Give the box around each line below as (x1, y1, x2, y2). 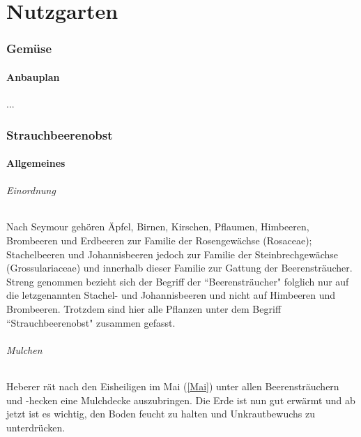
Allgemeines (6, 156, 66, 170)
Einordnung (6, 183, 56, 198)
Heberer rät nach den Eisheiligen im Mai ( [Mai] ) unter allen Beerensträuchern (6, 378, 339, 393)
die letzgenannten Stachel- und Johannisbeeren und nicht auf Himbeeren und (6, 288, 336, 302)
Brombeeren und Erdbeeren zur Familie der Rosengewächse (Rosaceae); (6, 233, 312, 248)
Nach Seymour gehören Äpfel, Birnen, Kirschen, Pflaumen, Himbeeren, (6, 219, 309, 234)
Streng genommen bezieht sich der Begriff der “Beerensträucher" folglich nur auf (6, 274, 349, 288)
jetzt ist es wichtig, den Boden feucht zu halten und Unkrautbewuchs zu (6, 406, 316, 421)
